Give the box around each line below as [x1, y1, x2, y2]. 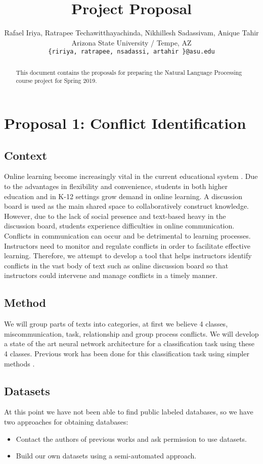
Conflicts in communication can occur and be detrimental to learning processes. [4, 230, 251, 241]
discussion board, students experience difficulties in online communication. [4, 220, 235, 231]
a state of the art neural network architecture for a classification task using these [4, 338, 254, 349]
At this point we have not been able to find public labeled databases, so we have [4, 406, 253, 417]
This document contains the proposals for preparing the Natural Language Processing [16, 68, 242, 76]
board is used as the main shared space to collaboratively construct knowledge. [4, 201, 249, 211]
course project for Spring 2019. [16, 76, 97, 85]
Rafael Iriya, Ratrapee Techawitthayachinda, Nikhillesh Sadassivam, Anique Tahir [4, 27, 259, 38]
